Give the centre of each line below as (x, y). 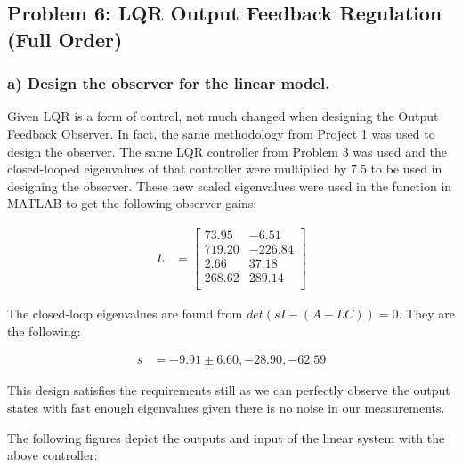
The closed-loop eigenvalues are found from (125, 314)
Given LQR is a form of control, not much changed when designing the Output (223, 116)
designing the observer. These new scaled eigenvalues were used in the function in (230, 185)
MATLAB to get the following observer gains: (132, 203)
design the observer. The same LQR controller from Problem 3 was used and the (227, 151)
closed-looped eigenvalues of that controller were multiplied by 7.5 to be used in (225, 169)
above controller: (53, 455)
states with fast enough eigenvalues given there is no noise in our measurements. (226, 407)
